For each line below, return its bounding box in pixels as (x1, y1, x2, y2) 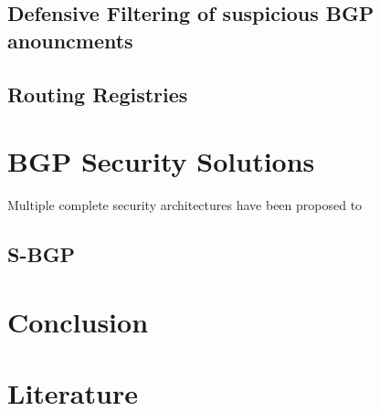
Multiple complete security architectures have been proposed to (7, 195, 363, 215)
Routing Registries (7, 79, 188, 108)
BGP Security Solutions (7, 142, 315, 180)
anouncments (7, 26, 133, 54)
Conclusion (7, 302, 149, 340)
